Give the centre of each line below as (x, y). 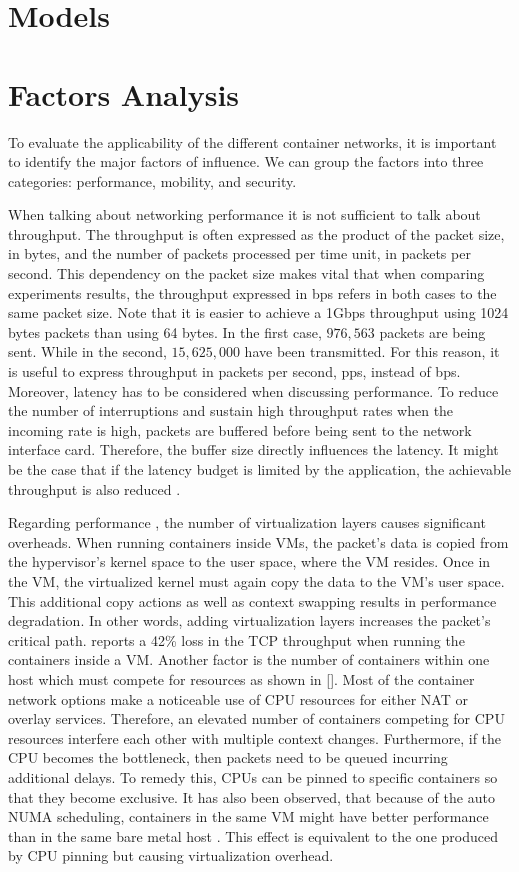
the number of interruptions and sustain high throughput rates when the (231, 410)
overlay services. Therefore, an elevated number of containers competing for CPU (256, 718)
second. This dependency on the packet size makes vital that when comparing (246, 273)
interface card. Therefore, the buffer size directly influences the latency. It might (253, 449)
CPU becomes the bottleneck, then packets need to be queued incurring (228, 757)
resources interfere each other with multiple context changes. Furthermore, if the (255, 737)
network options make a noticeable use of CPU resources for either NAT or (238, 698)
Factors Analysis (124, 93)
